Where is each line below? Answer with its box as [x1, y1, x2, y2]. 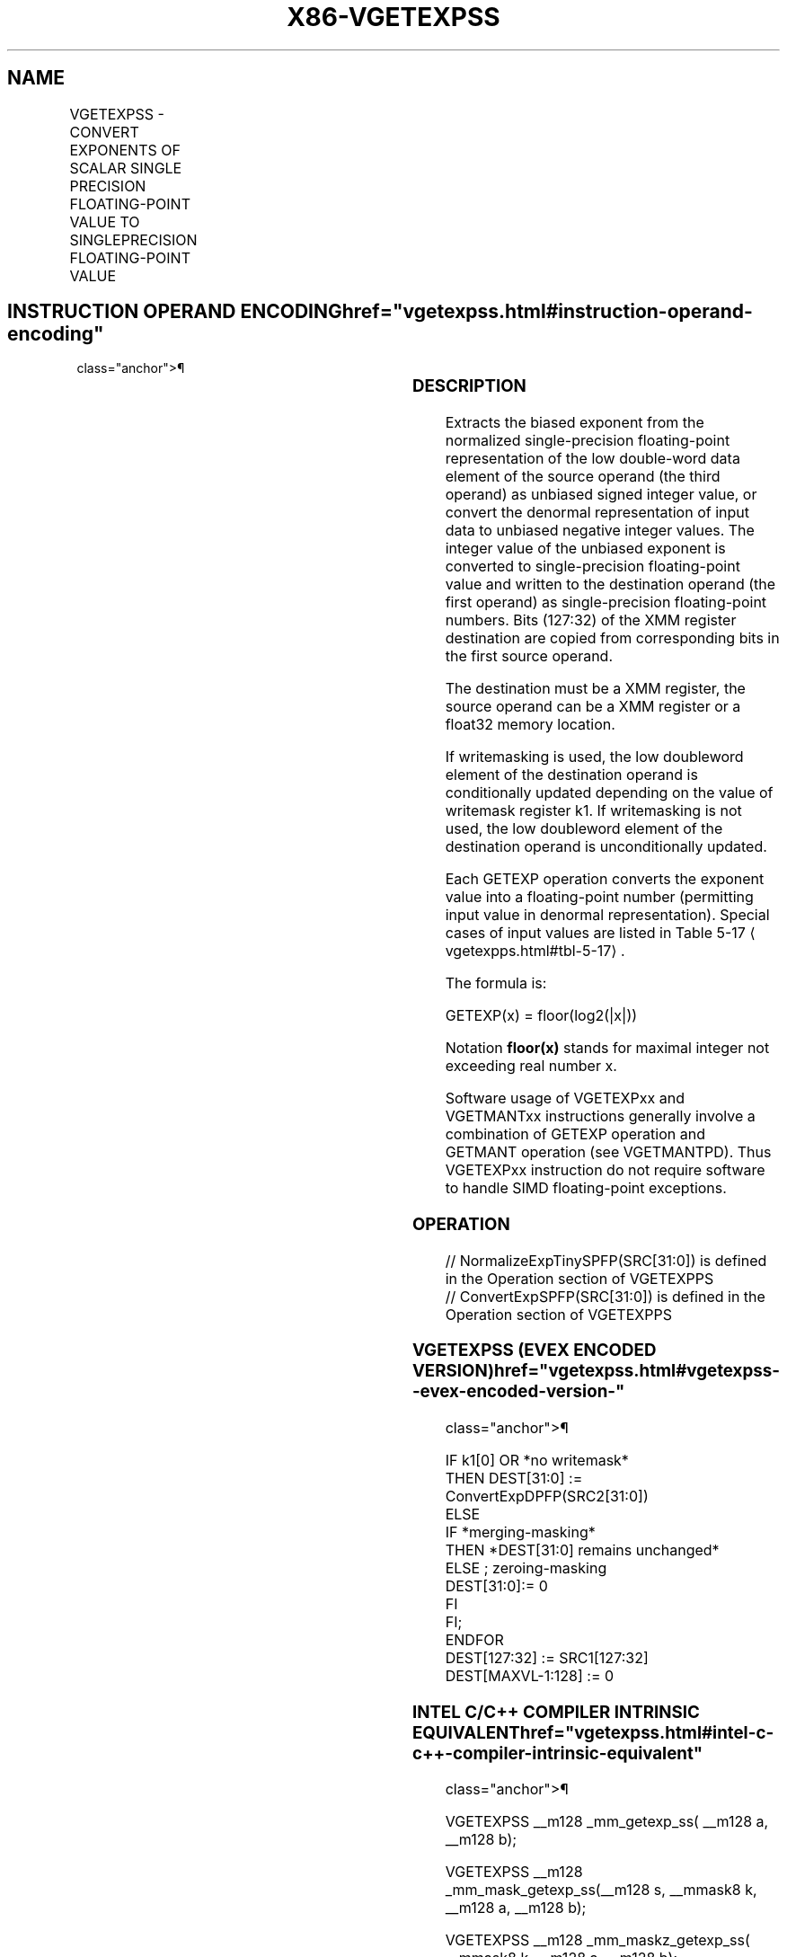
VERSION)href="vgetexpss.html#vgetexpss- [411, 1360, 780, 1382]
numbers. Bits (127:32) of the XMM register [445, 611, 737, 630]
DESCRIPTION [411, 376, 526, 397]
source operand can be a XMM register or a [445, 697, 741, 716]
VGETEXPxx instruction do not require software [445, 1161, 765, 1180]
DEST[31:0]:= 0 [445, 1577, 548, 1596]
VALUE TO [69, 212, 140, 231]
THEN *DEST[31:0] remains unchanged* [445, 1541, 720, 1560]
